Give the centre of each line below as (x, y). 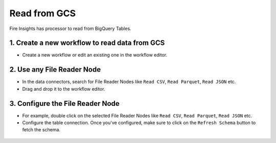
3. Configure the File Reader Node (64, 104)
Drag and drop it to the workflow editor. (64, 89)
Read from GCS (43, 13)
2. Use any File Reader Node (55, 69)
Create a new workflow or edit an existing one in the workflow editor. (95, 55)
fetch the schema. (41, 130)
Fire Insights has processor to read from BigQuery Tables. (70, 28)
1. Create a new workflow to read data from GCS (87, 43)
